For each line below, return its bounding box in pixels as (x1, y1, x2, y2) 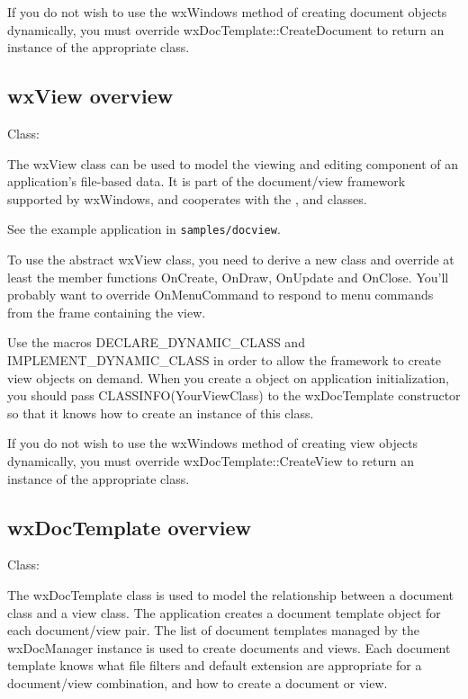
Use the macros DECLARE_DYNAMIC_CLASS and (7, 333, 305, 352)
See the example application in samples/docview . (7, 220, 281, 238)
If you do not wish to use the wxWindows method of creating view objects (7, 434, 418, 453)
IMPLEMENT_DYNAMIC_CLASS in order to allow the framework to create (7, 350, 442, 369)
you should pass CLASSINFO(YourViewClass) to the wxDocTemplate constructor (7, 386, 461, 405)
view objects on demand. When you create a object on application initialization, (7, 368, 449, 387)
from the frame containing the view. (7, 302, 206, 321)
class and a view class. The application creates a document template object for (7, 603, 441, 622)
